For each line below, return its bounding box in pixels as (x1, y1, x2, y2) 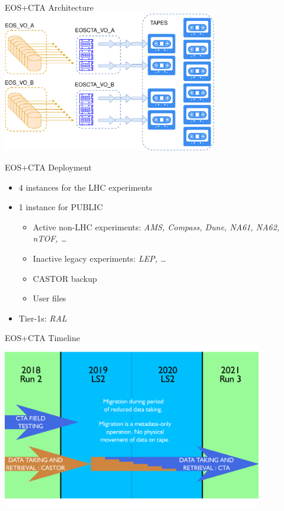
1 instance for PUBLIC (18, 201, 103, 213)
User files (33, 292, 66, 304)
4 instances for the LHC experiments (18, 181, 152, 193)
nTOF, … (33, 232, 67, 245)
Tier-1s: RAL (18, 311, 67, 324)
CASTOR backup (33, 272, 97, 284)
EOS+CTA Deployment (5, 161, 92, 173)
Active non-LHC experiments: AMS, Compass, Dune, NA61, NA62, (33, 220, 280, 233)
